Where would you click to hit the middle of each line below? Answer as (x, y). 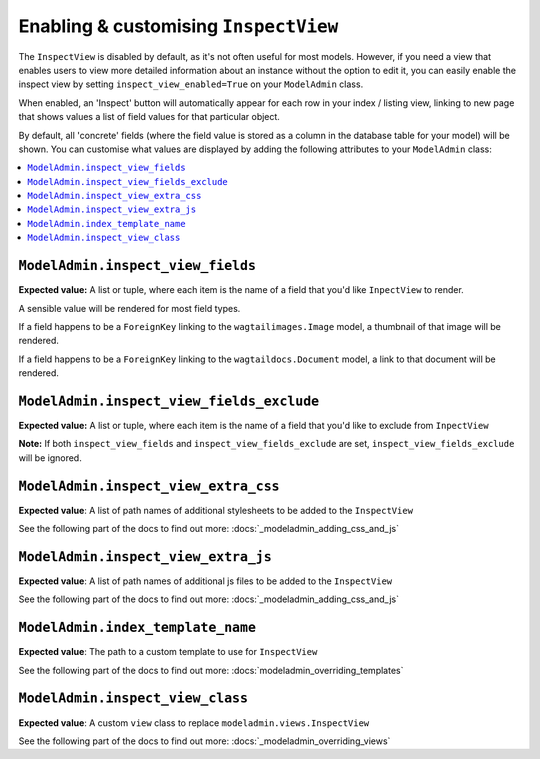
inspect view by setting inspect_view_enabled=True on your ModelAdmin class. (191, 84)
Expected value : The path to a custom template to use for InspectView (168, 652)
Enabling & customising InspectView (178, 26)
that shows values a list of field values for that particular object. (149, 117)
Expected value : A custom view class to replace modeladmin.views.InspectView (194, 722)
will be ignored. (50, 457)
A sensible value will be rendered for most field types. (129, 308)
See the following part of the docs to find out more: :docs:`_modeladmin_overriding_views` (204, 741)
